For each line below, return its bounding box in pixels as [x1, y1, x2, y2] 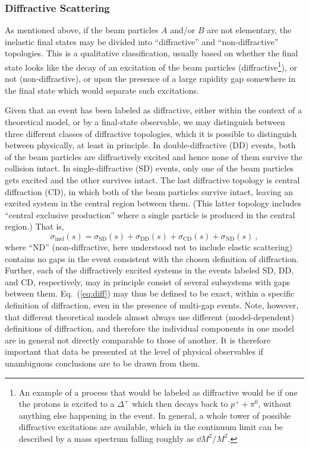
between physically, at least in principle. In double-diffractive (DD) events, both [5, 139, 296, 151]
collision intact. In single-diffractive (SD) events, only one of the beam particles [5, 162, 294, 174]
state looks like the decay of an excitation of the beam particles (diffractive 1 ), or [5, 59, 297, 73]
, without [258, 397, 292, 410]
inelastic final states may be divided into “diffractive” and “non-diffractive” [5, 35, 279, 47]
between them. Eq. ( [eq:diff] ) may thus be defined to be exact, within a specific [5, 287, 295, 300]
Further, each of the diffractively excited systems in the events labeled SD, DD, [5, 264, 294, 276]
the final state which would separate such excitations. [5, 84, 199, 96]
